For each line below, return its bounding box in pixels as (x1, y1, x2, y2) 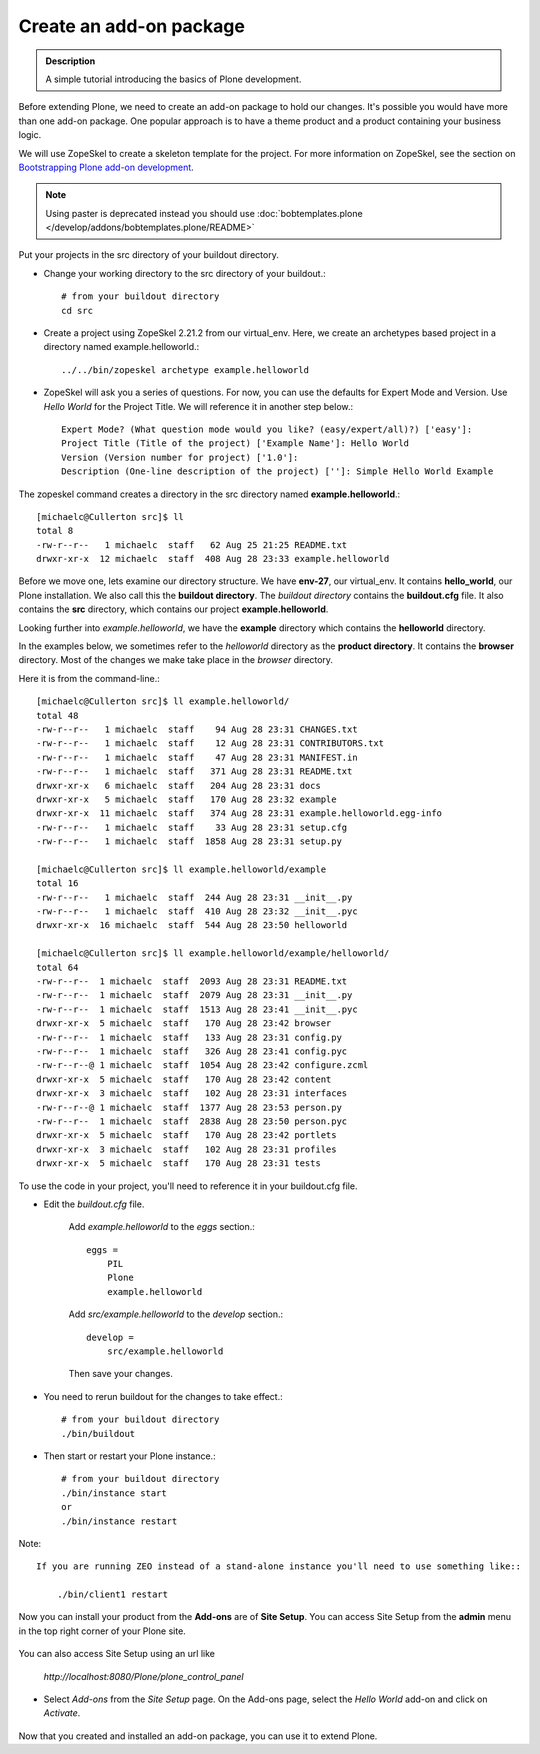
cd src (61, 305, 94, 316)
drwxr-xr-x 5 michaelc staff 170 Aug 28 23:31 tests (36, 1158, 322, 1169)
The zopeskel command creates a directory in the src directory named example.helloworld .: (18, 488, 401, 500)
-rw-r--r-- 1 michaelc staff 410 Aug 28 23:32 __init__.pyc (36, 906, 359, 917)
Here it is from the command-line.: (18, 672, 160, 684)
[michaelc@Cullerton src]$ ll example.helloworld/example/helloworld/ (36, 948, 390, 959)
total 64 (36, 961, 79, 973)
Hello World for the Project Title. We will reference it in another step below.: (43, 400, 354, 412)
